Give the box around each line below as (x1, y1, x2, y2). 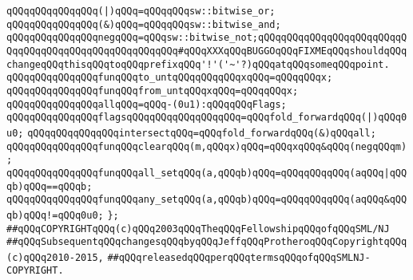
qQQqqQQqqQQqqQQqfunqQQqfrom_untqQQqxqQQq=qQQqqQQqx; (6, 85, 299, 97)
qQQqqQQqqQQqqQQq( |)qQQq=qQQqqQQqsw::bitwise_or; (6, 6, 276, 17)
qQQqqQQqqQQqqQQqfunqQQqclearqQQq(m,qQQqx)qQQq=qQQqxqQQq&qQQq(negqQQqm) (6, 140, 407, 152)
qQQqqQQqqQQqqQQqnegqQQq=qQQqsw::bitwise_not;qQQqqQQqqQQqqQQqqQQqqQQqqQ (6, 32, 407, 44)
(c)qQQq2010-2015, (6, 251, 104, 263)
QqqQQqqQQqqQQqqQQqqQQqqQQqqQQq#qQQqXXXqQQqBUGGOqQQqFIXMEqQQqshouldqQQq (6, 45, 407, 57)
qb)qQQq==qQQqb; (6, 180, 93, 192)
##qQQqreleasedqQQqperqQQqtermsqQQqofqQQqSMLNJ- (107, 251, 371, 263)
